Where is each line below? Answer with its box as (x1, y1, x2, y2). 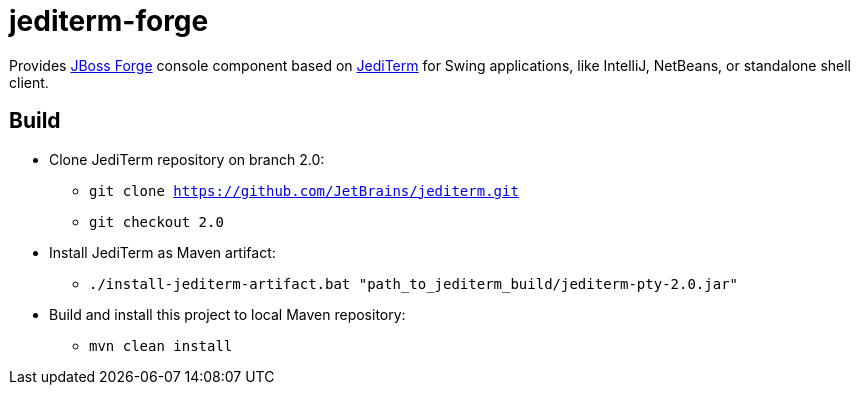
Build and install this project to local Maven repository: (49, 305, 406, 323)
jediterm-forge (9, 4, 209, 38)
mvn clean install (89, 337, 233, 354)
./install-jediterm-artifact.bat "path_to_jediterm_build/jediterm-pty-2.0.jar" (89, 275, 739, 292)
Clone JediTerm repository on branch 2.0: (49, 150, 325, 168)
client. (9, 73, 49, 91)
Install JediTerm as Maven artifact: (49, 243, 276, 261)
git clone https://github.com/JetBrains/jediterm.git (89, 182, 519, 199)
